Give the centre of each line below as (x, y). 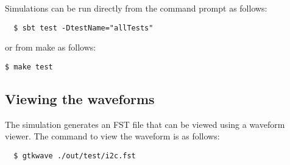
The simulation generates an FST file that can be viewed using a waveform (145, 124)
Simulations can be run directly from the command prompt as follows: (136, 8)
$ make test (29, 67)
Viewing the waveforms (80, 98)
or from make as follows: (51, 47)
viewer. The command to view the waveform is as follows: (112, 136)
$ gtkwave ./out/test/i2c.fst (75, 156)
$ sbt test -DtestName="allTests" (83, 28)
